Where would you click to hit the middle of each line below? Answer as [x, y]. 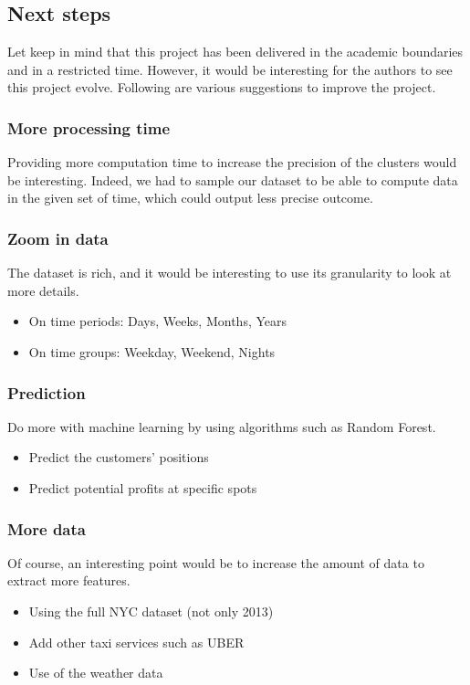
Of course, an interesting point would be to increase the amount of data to [216, 562]
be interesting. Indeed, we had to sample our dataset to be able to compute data [233, 179]
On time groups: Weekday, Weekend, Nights [152, 351]
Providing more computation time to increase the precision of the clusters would [232, 162]
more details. [43, 290]
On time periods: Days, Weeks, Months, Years [158, 321]
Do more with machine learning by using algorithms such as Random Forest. [222, 426]
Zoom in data [58, 238]
